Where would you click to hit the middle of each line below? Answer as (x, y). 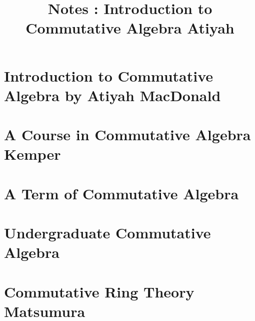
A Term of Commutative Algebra (121, 193)
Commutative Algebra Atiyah (130, 28)
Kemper (32, 154)
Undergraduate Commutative (107, 233)
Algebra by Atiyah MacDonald (112, 95)
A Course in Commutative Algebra (127, 134)
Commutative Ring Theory (99, 291)
